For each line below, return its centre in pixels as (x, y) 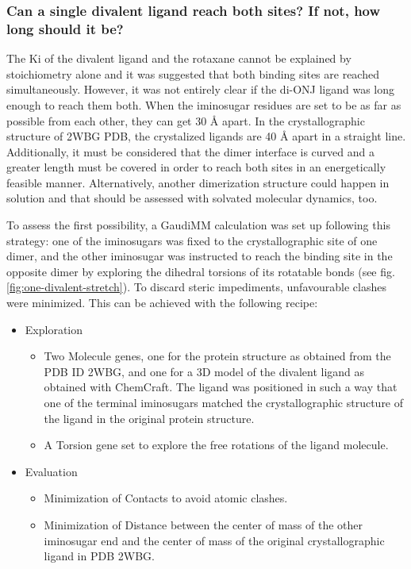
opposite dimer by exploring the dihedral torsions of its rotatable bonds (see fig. (201, 271)
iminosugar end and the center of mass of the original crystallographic (214, 540)
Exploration (54, 329)
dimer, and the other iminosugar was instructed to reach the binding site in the (200, 256)
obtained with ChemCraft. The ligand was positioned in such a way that (221, 387)
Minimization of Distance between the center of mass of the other (204, 524)
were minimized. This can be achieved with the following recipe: (162, 303)
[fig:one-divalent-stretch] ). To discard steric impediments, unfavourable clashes (196, 287)
